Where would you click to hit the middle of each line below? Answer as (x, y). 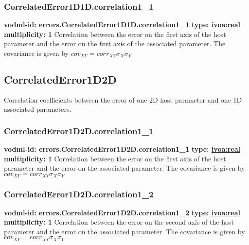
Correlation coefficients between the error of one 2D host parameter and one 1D (123, 99)
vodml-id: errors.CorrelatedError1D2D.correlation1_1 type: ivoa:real (122, 149)
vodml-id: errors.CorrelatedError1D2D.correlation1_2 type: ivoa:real (122, 212)
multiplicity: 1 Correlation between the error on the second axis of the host (119, 222)
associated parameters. (38, 109)
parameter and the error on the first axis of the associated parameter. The (115, 44)
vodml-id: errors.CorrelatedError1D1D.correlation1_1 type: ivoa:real (122, 25)
